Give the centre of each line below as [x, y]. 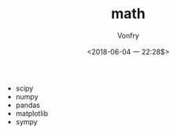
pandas [28, 105]
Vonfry [128, 35]
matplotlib [32, 113]
